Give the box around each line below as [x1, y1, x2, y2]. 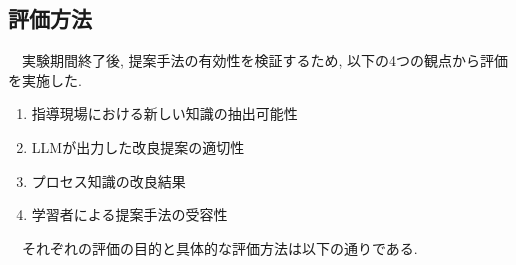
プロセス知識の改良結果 [31, 170, 186, 191]
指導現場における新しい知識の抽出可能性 [31, 103, 298, 124]
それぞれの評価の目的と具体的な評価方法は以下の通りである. [21, 237, 418, 258]
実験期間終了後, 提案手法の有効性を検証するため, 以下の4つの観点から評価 [21, 50, 509, 71]
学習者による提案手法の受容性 [31, 204, 228, 225]
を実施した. [8, 69, 82, 90]
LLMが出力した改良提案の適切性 [31, 136, 245, 157]
